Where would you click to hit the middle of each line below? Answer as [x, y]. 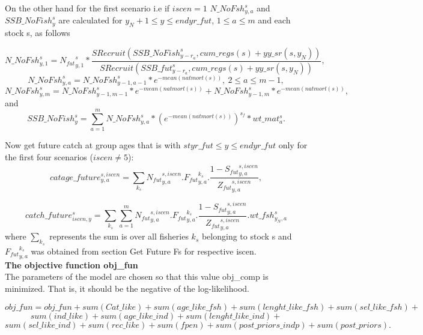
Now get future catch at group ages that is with [93, 145]
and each [274, 20]
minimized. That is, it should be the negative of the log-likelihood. [127, 288]
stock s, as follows [38, 33]
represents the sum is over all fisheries [119, 236]
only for [293, 145]
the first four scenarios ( [49, 156]
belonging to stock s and [247, 236]
